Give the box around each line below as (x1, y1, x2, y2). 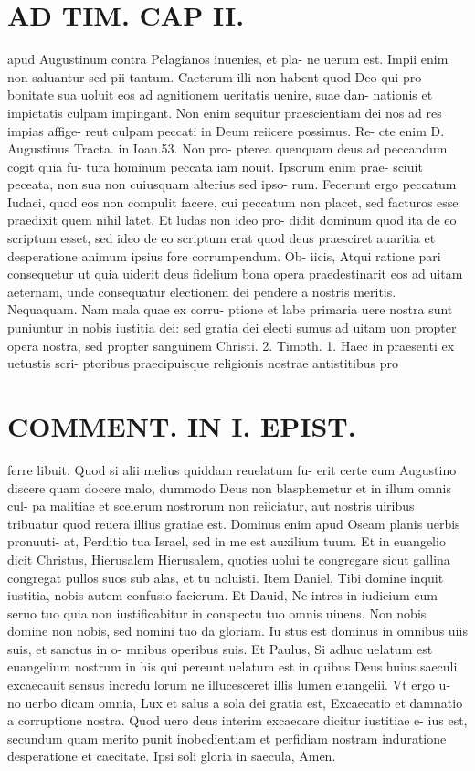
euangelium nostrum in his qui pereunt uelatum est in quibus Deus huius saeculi (7, 657, 458, 676)
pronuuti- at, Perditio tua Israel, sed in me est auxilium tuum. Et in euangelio (7, 532, 446, 551)
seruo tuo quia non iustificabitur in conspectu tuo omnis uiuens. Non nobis (7, 603, 427, 622)
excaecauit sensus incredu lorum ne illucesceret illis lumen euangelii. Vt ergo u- (7, 675, 451, 694)
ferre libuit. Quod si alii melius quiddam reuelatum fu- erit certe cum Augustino (7, 459, 457, 479)
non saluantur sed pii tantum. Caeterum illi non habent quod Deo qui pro (7, 67, 422, 86)
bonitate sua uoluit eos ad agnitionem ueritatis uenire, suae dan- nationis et (7, 85, 433, 104)
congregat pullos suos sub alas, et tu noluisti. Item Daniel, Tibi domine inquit (7, 567, 444, 586)
